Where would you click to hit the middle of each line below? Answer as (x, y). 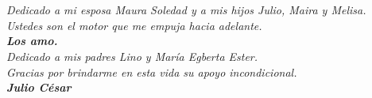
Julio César (39, 87)
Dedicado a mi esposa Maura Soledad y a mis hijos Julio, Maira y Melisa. (186, 10)
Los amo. (32, 41)
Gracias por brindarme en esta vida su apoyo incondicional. (152, 72)
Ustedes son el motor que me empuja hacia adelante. (134, 25)
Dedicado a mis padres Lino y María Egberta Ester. (132, 56)
